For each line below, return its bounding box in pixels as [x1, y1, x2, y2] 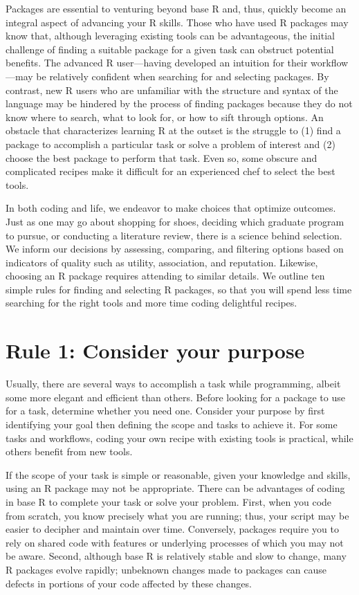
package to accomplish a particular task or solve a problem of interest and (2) [6, 136, 335, 151]
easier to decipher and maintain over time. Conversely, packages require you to [6, 522, 339, 536]
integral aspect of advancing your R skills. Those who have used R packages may [6, 15, 349, 29]
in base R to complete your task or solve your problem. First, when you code [6, 494, 332, 509]
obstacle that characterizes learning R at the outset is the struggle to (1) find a [6, 123, 341, 138]
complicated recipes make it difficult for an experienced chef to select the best [6, 164, 335, 178]
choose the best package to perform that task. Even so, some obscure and [6, 150, 317, 165]
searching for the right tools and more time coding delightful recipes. [6, 295, 297, 310]
